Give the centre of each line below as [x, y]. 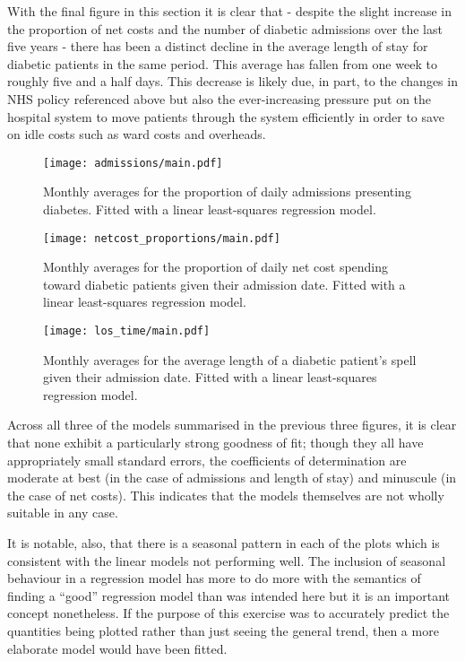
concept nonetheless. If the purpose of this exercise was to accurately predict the [228, 613]
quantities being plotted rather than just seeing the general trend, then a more [223, 631]
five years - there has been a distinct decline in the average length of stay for [218, 46]
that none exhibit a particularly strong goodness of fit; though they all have [215, 443]
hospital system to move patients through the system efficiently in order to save [226, 116]
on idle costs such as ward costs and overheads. [137, 134]
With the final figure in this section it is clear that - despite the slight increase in [230, 11]
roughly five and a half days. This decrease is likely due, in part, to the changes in [232, 81]
